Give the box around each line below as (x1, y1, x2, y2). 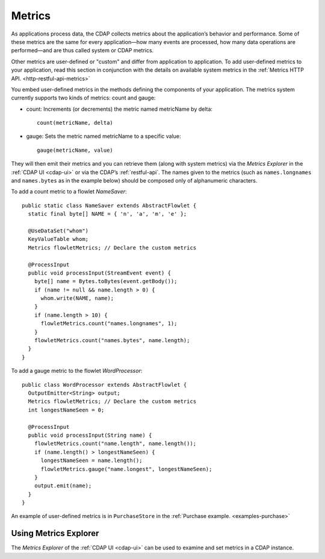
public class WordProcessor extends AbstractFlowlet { (22, 381, 187, 388)
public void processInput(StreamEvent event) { (28, 269, 172, 276)
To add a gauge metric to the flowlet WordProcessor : (11, 367, 143, 375)
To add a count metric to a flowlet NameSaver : (11, 188, 127, 195)
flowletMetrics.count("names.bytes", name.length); (34, 337, 190, 344)
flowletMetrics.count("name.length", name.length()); (34, 440, 197, 447)
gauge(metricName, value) (37, 146, 114, 154)
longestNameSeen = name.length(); (40, 457, 143, 464)
